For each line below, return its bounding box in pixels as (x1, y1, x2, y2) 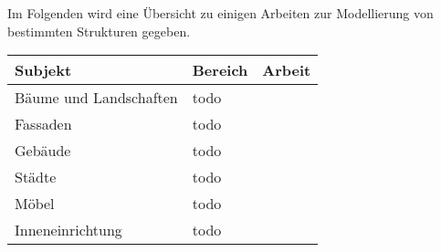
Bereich (192, 59, 248, 81)
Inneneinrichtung (15, 219, 122, 241)
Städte (15, 166, 57, 188)
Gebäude (15, 140, 71, 162)
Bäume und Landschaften (15, 87, 178, 109)
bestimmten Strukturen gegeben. (7, 21, 191, 40)
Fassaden (15, 113, 72, 135)
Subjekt (15, 59, 72, 81)
